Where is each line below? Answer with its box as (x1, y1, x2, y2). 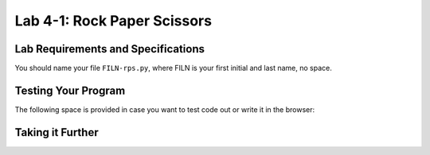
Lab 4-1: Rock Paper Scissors (14, 12, 213, 29)
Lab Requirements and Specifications (14, 42, 205, 56)
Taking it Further (14, 126, 99, 139)
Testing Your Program (14, 83, 126, 97)
